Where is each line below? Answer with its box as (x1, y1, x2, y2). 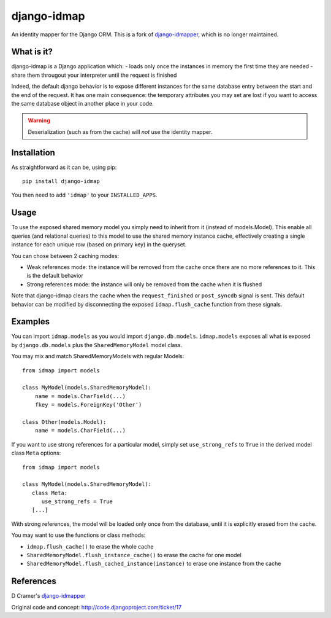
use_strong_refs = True (41, 498, 113, 505)
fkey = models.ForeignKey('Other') (34, 401, 142, 409)
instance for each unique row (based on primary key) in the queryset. (11, 241, 187, 248)
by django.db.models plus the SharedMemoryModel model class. (11, 341, 183, 348)
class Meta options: (11, 449, 61, 457)
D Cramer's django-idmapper (11, 592, 86, 600)
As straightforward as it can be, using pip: (11, 163, 117, 171)
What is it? (11, 47, 53, 57)
